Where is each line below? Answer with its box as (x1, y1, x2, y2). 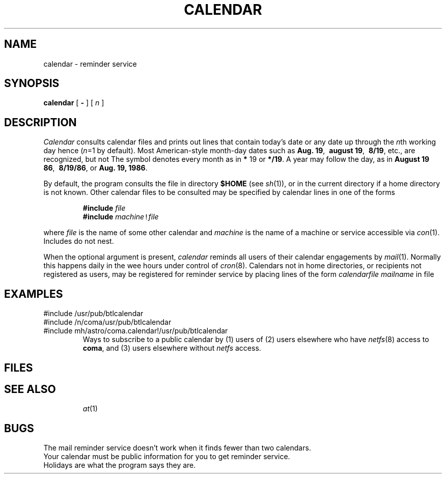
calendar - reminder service (43, 59, 137, 68)
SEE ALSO (4, 382, 56, 396)
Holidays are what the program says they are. (43, 461, 196, 470)
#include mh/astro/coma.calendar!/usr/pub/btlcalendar (43, 326, 228, 335)
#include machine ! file (82, 212, 159, 221)
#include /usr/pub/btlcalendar (43, 309, 144, 318)
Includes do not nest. (43, 237, 114, 246)
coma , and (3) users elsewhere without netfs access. (82, 344, 261, 353)
